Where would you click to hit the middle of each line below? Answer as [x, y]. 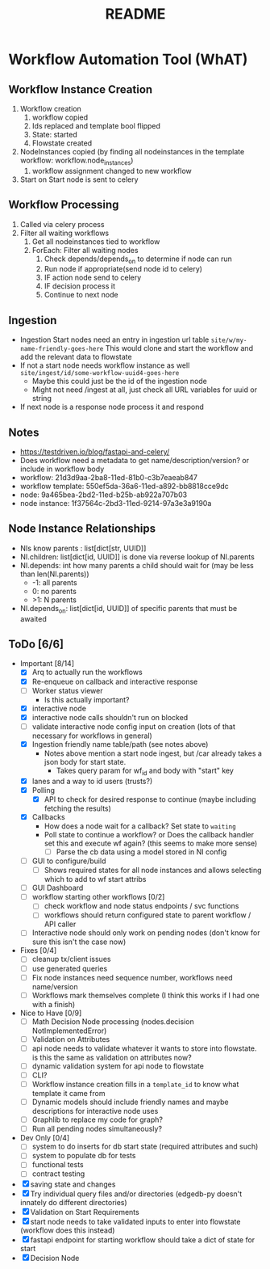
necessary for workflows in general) [92, 736]
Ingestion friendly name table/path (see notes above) [120, 744]
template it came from [69, 1094]
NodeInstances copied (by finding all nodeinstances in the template [132, 152]
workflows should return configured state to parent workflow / [147, 915]
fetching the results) [77, 808]
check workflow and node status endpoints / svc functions [141, 906]
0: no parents [54, 591]
